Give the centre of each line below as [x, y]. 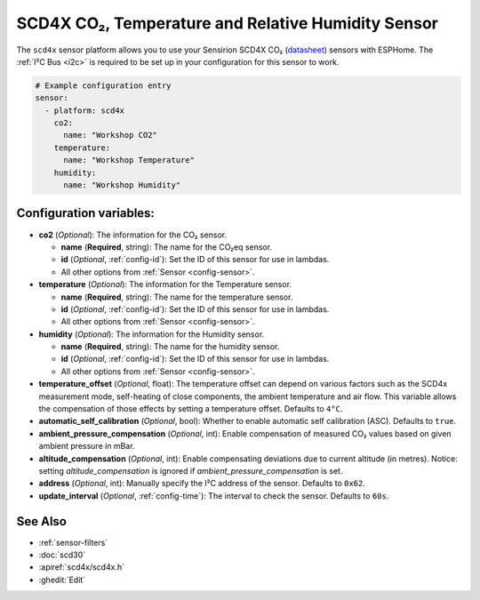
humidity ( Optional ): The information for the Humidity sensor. [152, 334]
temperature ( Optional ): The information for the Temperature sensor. [165, 284]
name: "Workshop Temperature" [129, 160]
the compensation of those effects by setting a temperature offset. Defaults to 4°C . [191, 409]
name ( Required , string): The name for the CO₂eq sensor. [167, 247]
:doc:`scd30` [62, 555]
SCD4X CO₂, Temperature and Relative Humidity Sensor [228, 23]
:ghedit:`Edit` [62, 580]
